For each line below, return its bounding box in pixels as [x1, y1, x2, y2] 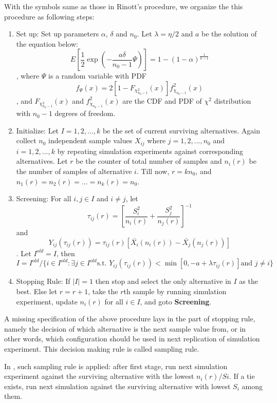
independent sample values [48, 135, 133, 146]
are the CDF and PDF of [122, 95, 202, 106]
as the [239, 276, 258, 286]
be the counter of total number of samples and [76, 156, 222, 166]
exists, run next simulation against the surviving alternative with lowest [4, 380, 231, 391]
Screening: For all [16, 193, 71, 204]
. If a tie [229, 371, 255, 381]
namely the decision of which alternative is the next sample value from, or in [4, 323, 246, 334]
